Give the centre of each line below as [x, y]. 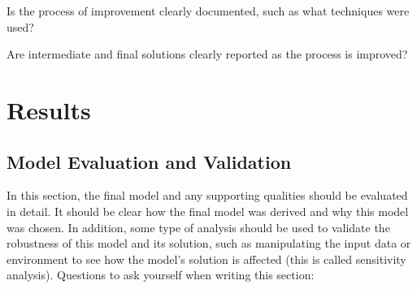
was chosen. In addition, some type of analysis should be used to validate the [198, 227]
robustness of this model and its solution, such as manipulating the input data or [209, 243]
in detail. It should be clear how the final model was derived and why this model [208, 211]
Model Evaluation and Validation [149, 161]
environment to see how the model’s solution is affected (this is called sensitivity [206, 259]
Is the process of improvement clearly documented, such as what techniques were [208, 11]
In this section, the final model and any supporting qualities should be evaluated [207, 195]
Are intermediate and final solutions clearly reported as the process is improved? [207, 54]
